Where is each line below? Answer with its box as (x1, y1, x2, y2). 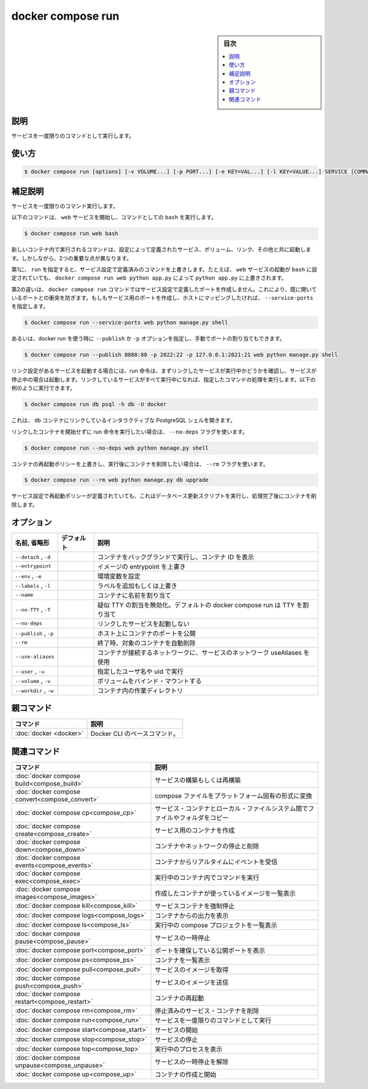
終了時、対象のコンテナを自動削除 (97, 639, 196, 647)
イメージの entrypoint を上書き (97, 562, 186, 571)
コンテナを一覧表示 (155, 956, 211, 964)
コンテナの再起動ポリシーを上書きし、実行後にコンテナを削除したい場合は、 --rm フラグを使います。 (11, 460, 269, 467)
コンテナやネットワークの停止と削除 (155, 841, 260, 850)
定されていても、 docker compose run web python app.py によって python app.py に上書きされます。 (11, 274, 288, 282)
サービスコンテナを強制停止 (155, 902, 236, 910)
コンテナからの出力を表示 (155, 911, 229, 919)
